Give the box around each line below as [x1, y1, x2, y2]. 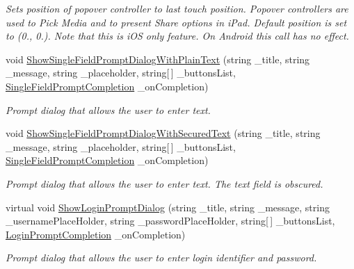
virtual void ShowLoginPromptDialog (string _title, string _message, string [6, 199, 330, 214]
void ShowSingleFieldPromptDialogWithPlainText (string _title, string [6, 51, 310, 66]
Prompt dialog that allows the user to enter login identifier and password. [6, 250, 317, 265]
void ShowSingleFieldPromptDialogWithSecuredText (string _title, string [6, 126, 321, 140]
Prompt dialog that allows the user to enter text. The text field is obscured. [6, 176, 323, 190]
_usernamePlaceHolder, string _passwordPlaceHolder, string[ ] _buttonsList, [6, 213, 335, 228]
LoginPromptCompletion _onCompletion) [6, 227, 186, 241]
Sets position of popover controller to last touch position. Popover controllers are [6, 1, 348, 15]
